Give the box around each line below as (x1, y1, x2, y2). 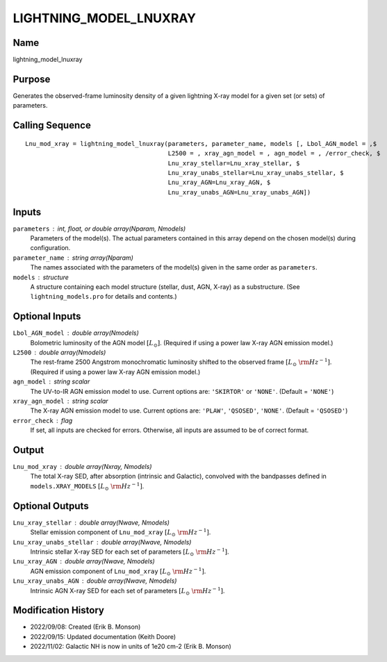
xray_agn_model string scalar (13, 397, 108, 405)
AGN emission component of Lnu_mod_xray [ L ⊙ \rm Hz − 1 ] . (30, 566, 206, 577)
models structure (13, 273, 69, 281)
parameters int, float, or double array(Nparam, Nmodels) (13, 224, 186, 233)
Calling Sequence (13, 119, 92, 131)
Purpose (13, 73, 51, 85)
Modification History (13, 604, 104, 616)
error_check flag (13, 416, 73, 424)
